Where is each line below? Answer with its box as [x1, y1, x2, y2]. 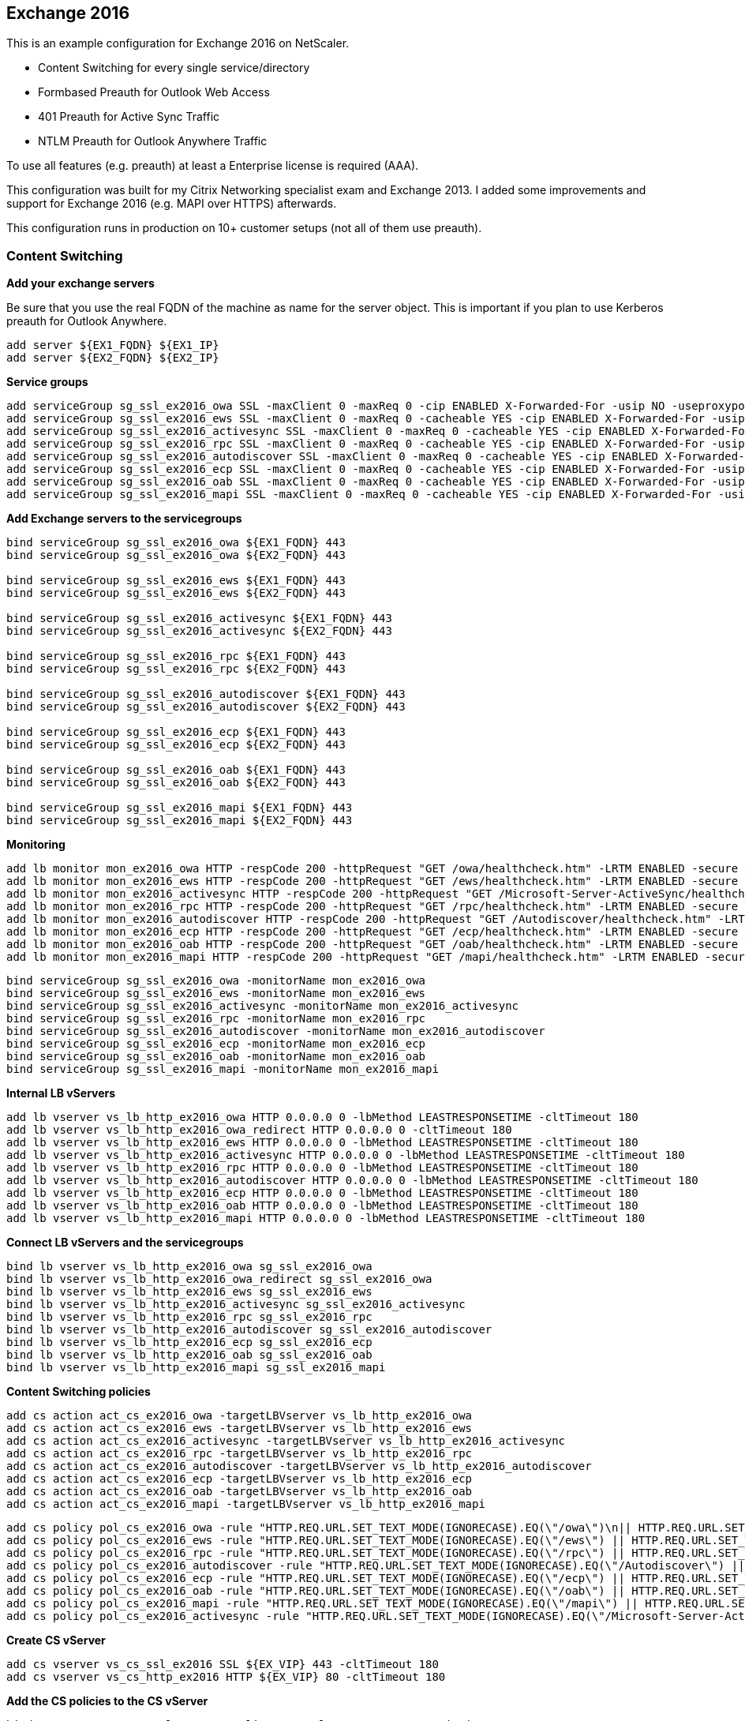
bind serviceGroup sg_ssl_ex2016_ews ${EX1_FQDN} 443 [6, 574, 346, 587]
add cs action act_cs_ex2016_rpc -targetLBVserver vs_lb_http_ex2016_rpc [6, 1447, 473, 1460]
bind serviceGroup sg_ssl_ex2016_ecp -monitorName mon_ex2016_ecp [6, 1037, 426, 1051]
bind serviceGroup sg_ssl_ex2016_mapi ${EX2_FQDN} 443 [6, 814, 353, 827]
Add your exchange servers [6, 276, 155, 291]
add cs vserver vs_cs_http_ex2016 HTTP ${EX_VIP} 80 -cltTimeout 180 [6, 1670, 446, 1684]
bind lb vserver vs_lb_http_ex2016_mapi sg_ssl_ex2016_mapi [6, 1361, 386, 1374]
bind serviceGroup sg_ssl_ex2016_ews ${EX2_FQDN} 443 [6, 587, 346, 600]
